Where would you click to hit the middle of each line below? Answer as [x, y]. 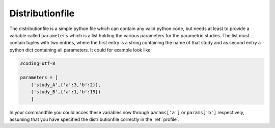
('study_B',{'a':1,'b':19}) [66, 92]
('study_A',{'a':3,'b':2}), [66, 85]
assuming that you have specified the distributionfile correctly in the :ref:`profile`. [94, 119]
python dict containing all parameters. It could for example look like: [81, 50]
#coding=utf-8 [38, 63]
